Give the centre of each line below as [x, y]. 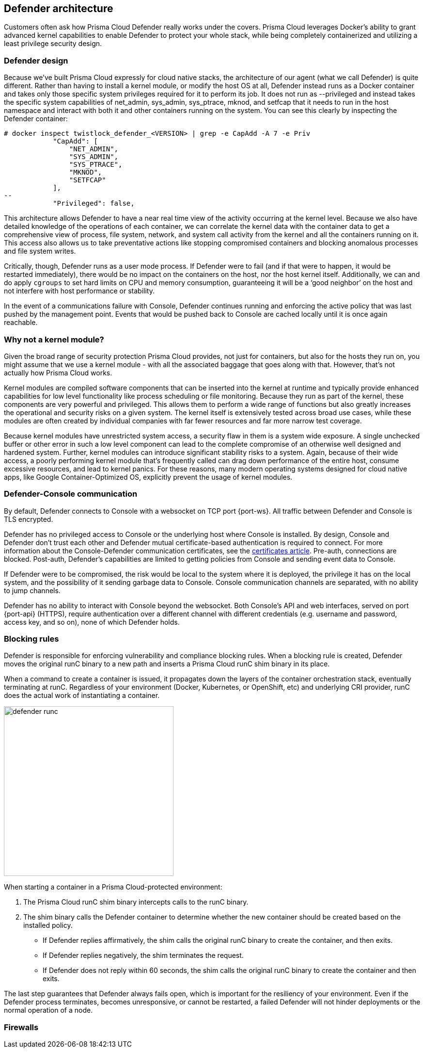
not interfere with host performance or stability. [79, 291]
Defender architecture [59, 8]
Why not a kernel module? [54, 339]
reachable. [21, 323]
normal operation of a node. [48, 1010]
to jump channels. [32, 590]
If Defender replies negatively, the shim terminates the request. [143, 955]
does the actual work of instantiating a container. [82, 696]
